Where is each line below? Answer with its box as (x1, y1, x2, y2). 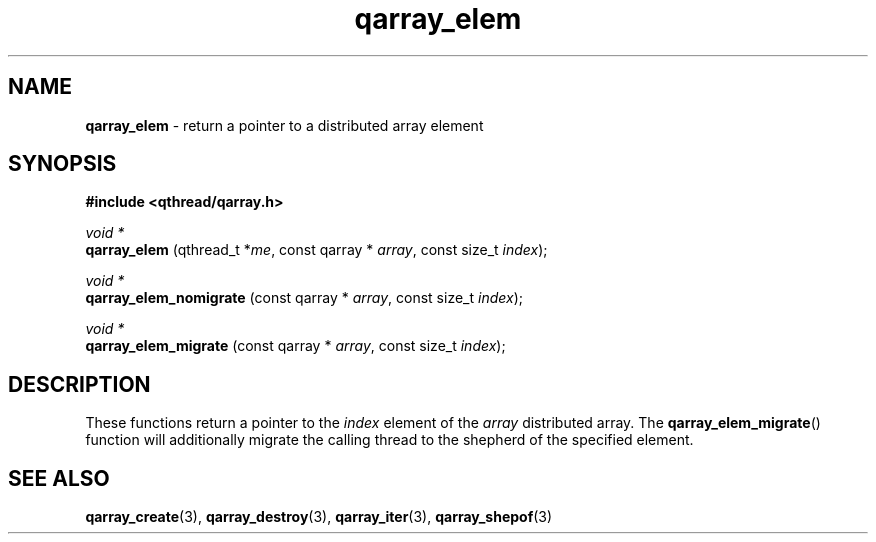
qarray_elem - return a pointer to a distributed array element (85, 116, 484, 134)
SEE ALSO (8, 465, 110, 491)
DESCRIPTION (8, 371, 151, 397)
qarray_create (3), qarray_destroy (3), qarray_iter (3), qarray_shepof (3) (85, 508, 553, 526)
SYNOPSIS (8, 151, 117, 177)
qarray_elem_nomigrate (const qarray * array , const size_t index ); (85, 289, 523, 307)
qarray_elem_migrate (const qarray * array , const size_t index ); (85, 337, 506, 355)
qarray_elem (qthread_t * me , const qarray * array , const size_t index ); (85, 241, 548, 259)
